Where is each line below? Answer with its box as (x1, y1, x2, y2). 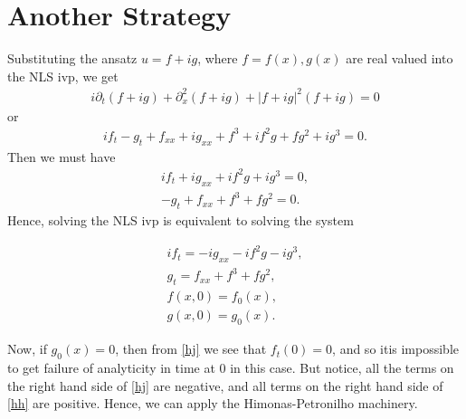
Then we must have (7, 147, 116, 166)
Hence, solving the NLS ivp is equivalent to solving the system (7, 211, 354, 230)
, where (197, 49, 238, 68)
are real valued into (346, 49, 453, 68)
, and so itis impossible (332, 339, 459, 358)
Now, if (7, 339, 47, 358)
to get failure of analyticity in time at (7, 357, 215, 376)
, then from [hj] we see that (115, 339, 267, 358)
